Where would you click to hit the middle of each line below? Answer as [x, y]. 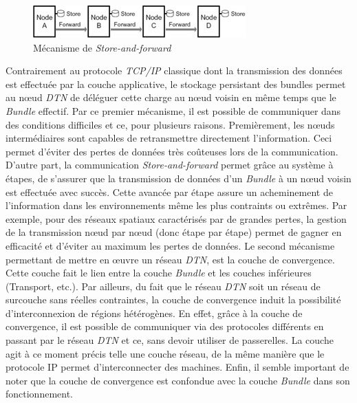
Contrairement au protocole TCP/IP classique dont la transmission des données [174, 70]
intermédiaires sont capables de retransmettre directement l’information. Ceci [169, 138]
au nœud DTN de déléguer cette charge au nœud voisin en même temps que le [171, 97]
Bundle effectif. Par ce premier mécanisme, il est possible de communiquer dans [173, 110]
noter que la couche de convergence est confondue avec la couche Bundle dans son [178, 380]
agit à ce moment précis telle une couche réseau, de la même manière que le [165, 353]
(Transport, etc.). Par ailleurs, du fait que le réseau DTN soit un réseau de [163, 286]
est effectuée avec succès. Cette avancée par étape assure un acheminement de [169, 192]
